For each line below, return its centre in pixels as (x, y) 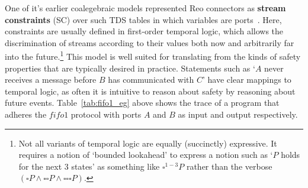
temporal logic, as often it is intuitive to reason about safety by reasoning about (150, 91)
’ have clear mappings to (247, 80)
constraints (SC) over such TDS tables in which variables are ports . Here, (143, 19)
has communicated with (151, 80)
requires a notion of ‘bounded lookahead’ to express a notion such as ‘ (146, 155)
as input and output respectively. (238, 114)
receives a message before (51, 80)
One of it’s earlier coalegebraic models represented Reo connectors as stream (145, 8)
